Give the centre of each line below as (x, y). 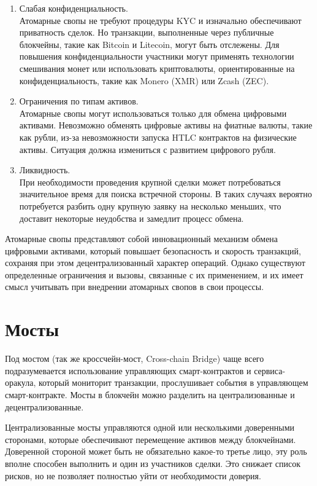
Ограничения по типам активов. (79, 101)
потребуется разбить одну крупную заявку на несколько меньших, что (150, 206)
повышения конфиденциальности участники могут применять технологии (157, 56)
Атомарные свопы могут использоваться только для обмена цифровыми (153, 113)
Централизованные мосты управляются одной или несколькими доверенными (150, 427)
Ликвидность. (45, 170)
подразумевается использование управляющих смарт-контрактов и (128, 370)
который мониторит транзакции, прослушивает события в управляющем (173, 382)
